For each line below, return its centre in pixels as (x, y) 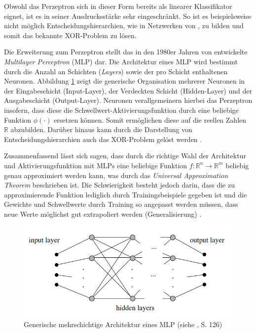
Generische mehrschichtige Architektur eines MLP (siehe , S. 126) (123, 324)
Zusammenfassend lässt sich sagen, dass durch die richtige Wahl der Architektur (125, 156)
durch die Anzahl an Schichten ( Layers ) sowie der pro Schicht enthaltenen (116, 71)
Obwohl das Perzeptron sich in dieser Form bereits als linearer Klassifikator (118, 6)
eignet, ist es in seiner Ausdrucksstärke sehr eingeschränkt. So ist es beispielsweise (128, 16)
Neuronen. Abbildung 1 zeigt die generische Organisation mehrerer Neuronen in (125, 81)
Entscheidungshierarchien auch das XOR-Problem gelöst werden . (103, 139)
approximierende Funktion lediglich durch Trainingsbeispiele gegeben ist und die (126, 194)
